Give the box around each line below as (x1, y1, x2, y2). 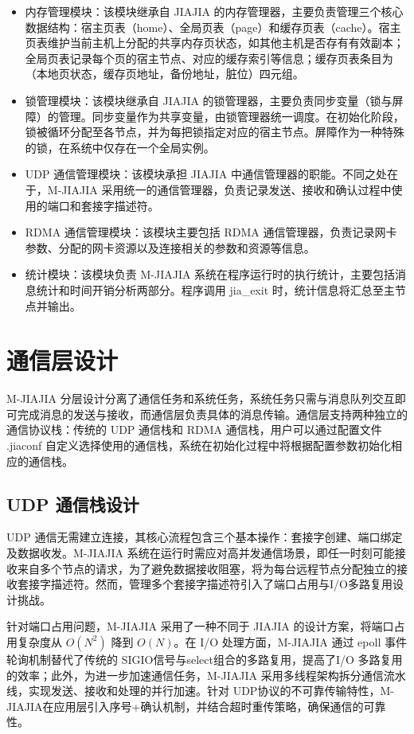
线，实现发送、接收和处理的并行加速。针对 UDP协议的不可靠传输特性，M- (6, 682, 394, 699)
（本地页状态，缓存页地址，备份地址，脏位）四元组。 (25, 65, 304, 82)
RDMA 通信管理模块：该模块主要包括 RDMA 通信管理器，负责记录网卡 (25, 224, 397, 240)
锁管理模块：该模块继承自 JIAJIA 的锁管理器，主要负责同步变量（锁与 (25, 92, 393, 108)
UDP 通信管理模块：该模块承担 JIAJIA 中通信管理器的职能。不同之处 (25, 166, 388, 182)
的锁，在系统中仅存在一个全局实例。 (25, 139, 215, 155)
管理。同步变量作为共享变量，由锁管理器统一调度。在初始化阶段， (58, 107, 404, 124)
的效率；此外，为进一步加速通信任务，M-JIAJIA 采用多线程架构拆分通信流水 (6, 666, 406, 683)
